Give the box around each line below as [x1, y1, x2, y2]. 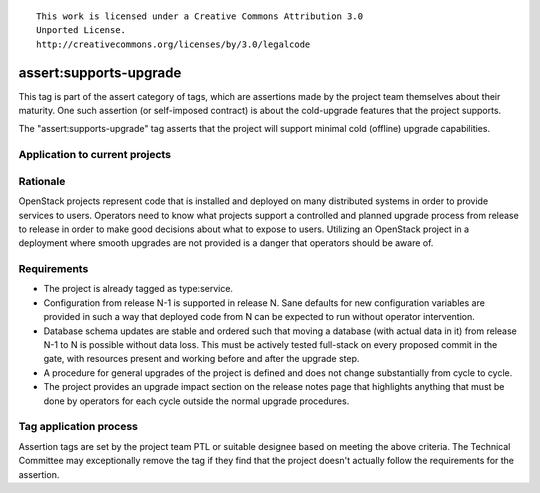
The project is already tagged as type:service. [43, 283, 234, 295]
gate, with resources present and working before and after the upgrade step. [43, 353, 360, 365]
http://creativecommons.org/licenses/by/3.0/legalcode [36, 38, 311, 50]
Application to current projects [18, 148, 172, 162]
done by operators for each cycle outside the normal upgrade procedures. [43, 395, 350, 407]
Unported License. [36, 25, 127, 36]
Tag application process [18, 420, 139, 434]
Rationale [18, 174, 66, 188]
